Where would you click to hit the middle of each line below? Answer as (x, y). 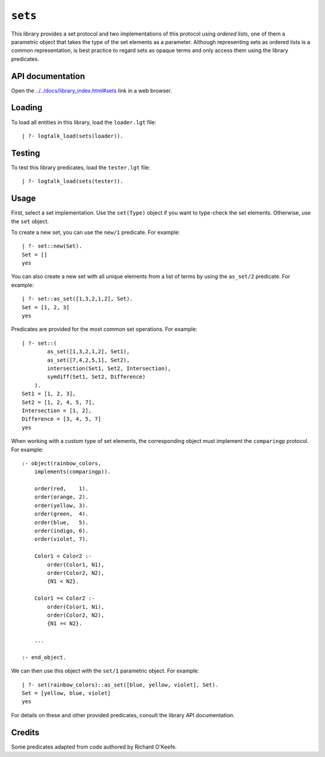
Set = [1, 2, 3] (46, 307)
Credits (25, 732)
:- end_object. (44, 657)
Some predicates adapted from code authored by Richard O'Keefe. (94, 747)
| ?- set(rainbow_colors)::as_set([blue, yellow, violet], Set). (120, 685)
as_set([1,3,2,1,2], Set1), (88, 352)
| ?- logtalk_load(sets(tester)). (73, 181)
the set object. (30, 221)
